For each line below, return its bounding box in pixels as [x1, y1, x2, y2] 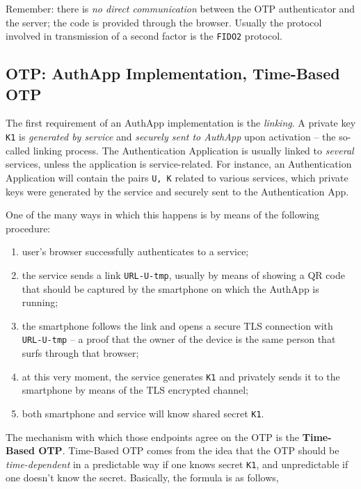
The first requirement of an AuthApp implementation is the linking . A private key [6, 115, 356, 130]
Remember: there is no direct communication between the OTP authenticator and [6, 1, 355, 15]
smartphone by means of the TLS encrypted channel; [22, 383, 248, 397]
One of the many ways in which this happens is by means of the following [6, 207, 320, 222]
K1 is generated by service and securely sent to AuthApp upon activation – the [6, 129, 336, 144]
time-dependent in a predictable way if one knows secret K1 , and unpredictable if [6, 456, 348, 471]
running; [22, 295, 58, 310]
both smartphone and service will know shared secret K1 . [22, 406, 264, 420]
